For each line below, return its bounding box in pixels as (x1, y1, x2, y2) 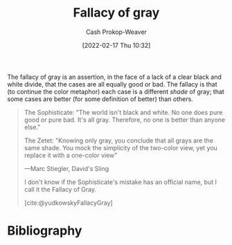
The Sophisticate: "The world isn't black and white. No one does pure (24, 108, 223, 116)
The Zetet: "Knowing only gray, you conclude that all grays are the (24, 136, 213, 145)
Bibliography (7, 223, 82, 239)
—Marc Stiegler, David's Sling (24, 164, 109, 172)
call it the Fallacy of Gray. (24, 185, 97, 193)
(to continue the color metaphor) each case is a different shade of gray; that (7, 87, 225, 96)
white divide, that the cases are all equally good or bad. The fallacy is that (7, 80, 217, 88)
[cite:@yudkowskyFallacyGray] (24, 199, 113, 207)
